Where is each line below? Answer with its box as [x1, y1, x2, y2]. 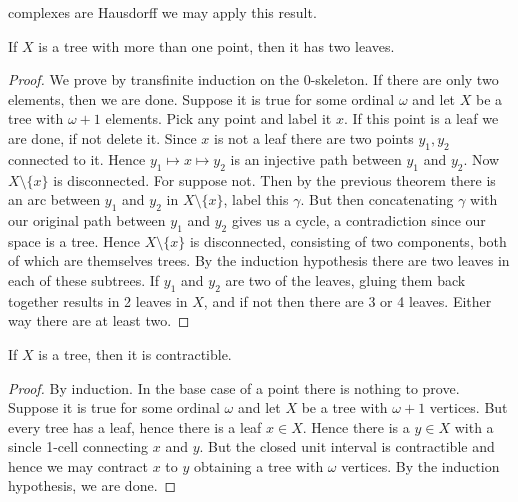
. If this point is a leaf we [343, 108, 499, 129]
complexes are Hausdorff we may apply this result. [8, 2, 317, 22]
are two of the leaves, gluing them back [225, 269, 466, 290]
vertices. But [429, 397, 508, 418]
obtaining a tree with [194, 455, 324, 476]
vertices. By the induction [341, 455, 500, 476]
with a [454, 416, 494, 437]
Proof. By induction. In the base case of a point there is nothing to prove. [8, 377, 460, 398]
